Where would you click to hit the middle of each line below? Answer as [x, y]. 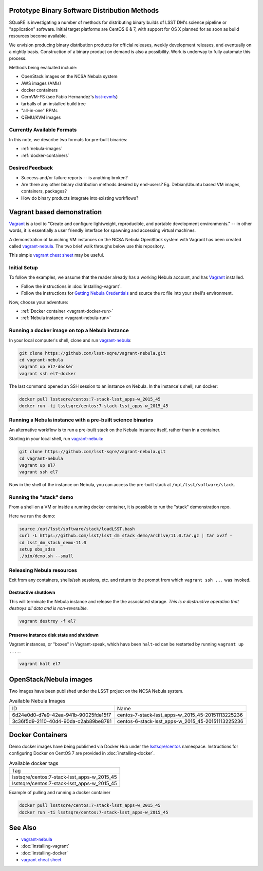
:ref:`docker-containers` [45, 155]
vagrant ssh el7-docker [48, 373]
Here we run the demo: [32, 516]
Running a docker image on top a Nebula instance [69, 330]
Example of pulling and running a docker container [60, 793]
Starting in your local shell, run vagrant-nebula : [56, 439]
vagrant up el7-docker [46, 367]
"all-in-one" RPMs [39, 111]
